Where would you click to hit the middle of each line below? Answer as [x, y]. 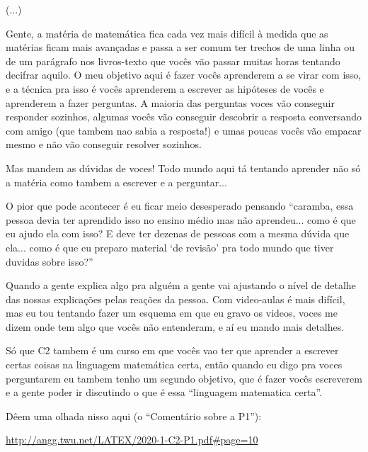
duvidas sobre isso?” [50, 261]
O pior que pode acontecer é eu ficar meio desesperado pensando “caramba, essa [180, 206]
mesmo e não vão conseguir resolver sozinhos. [104, 144]
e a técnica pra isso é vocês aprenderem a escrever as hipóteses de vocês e [165, 88]
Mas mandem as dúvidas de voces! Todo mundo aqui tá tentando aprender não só [183, 168]
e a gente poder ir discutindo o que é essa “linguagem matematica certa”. [164, 392]
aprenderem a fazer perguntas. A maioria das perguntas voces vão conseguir [170, 102]
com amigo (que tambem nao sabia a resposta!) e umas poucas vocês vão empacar [184, 130]
